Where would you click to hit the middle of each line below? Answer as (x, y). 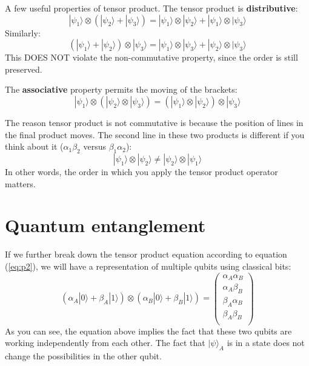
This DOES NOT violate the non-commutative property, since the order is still (151, 57)
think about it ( (34, 146)
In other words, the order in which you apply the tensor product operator (141, 171)
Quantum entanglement (105, 225)
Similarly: (23, 32)
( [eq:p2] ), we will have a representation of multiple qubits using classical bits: (148, 266)
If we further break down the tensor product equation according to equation (146, 254)
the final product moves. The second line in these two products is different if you (155, 134)
